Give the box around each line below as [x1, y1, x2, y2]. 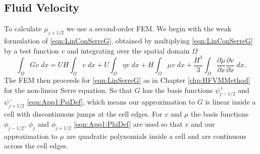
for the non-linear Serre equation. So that [4, 84, 132, 95]
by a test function [4, 45, 59, 56]
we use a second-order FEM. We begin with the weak [66, 23, 232, 34]
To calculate [4, 23, 42, 34]
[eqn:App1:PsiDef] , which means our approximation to [27, 96, 195, 107]
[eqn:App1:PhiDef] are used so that [74, 118, 183, 129]
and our [191, 118, 215, 129]
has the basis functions [142, 84, 213, 95]
